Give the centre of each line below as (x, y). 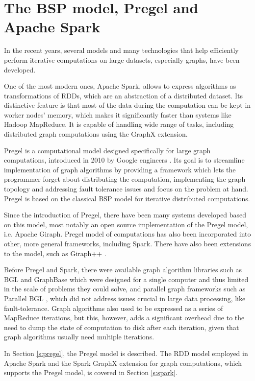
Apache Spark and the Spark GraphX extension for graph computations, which (123, 363)
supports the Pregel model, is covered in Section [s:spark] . (91, 372)
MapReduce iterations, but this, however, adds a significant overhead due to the (124, 318)
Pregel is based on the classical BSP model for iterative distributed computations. (127, 198)
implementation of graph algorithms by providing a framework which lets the (120, 169)
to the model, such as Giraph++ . (55, 253)
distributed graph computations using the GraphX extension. (96, 134)
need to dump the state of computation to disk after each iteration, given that (122, 327)
